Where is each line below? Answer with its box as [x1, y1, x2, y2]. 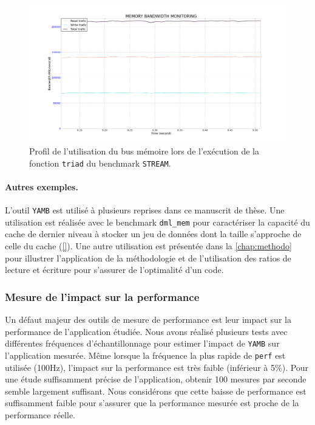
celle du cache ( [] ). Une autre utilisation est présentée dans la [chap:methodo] [5, 240, 292, 252]
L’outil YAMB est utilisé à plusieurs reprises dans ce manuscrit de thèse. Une [5, 204, 285, 216]
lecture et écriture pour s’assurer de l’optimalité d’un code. [5, 263, 224, 276]
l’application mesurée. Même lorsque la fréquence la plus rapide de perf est [5, 348, 286, 361]
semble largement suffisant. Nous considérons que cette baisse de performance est [5, 384, 307, 397]
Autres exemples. [5, 180, 78, 193]
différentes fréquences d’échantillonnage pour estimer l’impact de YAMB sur [5, 337, 280, 350]
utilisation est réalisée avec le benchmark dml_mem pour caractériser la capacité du [5, 215, 310, 228]
